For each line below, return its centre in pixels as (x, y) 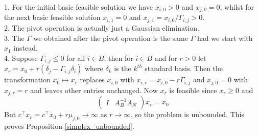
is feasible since (193, 90)
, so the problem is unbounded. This (187, 114)
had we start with (225, 38)
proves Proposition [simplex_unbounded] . (69, 126)
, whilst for (237, 7)
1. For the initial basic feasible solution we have (78, 7)
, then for (119, 58)
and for (166, 58)
